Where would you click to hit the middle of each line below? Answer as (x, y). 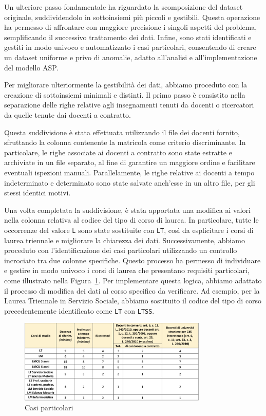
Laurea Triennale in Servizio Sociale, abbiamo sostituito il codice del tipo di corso (133, 301)
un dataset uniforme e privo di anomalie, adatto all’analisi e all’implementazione (131, 57)
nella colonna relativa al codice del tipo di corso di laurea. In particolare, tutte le (131, 220)
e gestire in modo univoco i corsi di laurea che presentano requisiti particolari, (127, 270)
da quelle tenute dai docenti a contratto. (68, 114)
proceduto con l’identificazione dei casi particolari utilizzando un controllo (121, 250)
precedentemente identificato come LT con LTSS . (79, 310)
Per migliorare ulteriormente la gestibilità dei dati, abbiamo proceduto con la (126, 85)
